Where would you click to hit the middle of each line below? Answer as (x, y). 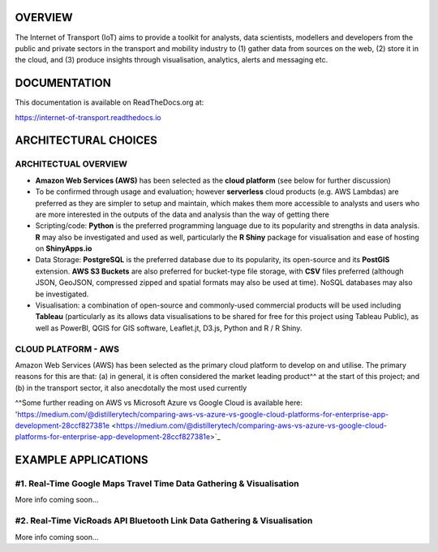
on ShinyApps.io (64, 248)
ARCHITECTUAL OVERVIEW (71, 164)
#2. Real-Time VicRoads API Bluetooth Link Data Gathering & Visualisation (164, 521)
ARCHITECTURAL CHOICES (86, 141)
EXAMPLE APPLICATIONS (82, 460)
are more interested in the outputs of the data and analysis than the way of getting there (182, 214)
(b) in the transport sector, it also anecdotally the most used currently (131, 388)
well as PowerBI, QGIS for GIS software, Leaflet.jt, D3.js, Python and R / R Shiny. (169, 328)
